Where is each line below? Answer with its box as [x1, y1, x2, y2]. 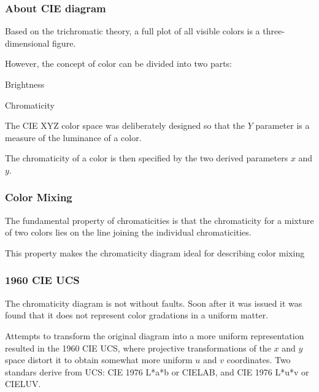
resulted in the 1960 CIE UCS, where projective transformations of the [5, 341, 271, 354]
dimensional [5, 36, 50, 49]
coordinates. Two [226, 353, 291, 366]
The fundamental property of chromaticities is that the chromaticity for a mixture [5, 213, 314, 226]
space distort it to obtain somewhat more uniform [5, 353, 193, 366]
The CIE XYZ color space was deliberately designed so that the [5, 119, 245, 132]
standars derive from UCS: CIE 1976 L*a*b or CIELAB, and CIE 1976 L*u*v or [5, 365, 309, 378]
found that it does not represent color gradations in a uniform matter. [5, 309, 269, 321]
